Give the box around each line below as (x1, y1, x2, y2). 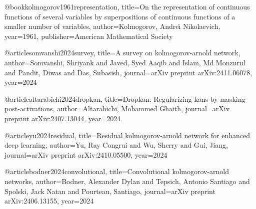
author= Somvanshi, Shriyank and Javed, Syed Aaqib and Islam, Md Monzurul (4, 57, 245, 67)
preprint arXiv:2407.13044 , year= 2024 (4, 113, 121, 123)
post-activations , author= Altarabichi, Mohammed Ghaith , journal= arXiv (4, 103, 230, 114)
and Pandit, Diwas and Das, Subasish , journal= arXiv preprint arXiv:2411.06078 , (4, 67, 252, 77)
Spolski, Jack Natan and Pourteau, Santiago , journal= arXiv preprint (4, 186, 215, 196)
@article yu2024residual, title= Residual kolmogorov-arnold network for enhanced (4, 130, 250, 140)
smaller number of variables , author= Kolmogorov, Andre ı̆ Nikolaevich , (4, 21, 220, 31)
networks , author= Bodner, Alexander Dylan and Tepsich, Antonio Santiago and (4, 176, 250, 186)
